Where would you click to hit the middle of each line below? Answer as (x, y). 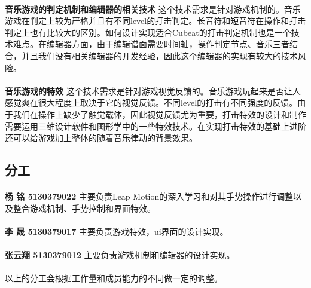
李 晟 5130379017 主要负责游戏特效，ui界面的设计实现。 (117, 231)
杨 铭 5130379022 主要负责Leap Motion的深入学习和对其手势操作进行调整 (149, 196)
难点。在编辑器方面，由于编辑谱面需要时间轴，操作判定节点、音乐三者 (151, 44)
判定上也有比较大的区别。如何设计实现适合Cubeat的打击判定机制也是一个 (148, 32)
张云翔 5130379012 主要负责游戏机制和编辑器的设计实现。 (120, 255)
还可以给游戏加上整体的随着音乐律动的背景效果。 (101, 138)
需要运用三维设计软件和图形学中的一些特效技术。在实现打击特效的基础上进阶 (155, 126)
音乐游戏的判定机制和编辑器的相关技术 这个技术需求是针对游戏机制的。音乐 (153, 9)
